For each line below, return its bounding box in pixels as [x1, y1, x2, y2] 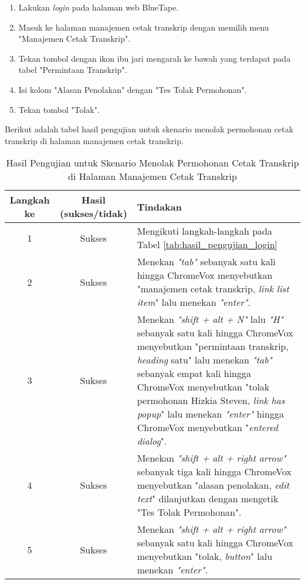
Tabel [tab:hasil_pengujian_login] [137, 238, 277, 252]
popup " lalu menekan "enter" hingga [137, 407, 284, 421]
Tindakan [137, 199, 182, 213]
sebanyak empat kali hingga [137, 366, 252, 381]
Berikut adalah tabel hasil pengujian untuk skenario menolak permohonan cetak [5, 123, 294, 135]
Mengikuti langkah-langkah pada [137, 224, 272, 238]
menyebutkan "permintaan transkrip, [137, 339, 289, 353]
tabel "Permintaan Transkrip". [18, 64, 127, 76]
